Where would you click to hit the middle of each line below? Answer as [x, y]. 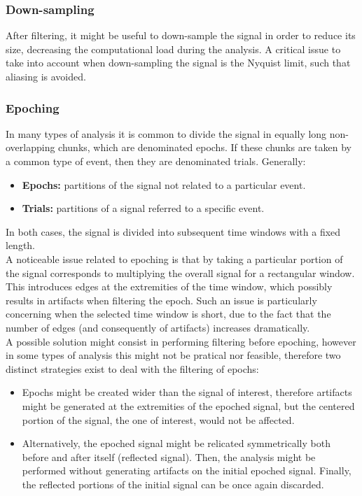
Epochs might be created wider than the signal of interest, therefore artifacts [187, 392]
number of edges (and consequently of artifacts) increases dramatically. [158, 327]
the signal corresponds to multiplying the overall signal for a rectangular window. [180, 272]
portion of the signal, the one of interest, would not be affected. [158, 419]
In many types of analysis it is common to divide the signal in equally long [166, 133]
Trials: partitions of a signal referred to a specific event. [143, 208]
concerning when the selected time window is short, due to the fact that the [168, 314]
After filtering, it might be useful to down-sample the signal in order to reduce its [181, 35]
